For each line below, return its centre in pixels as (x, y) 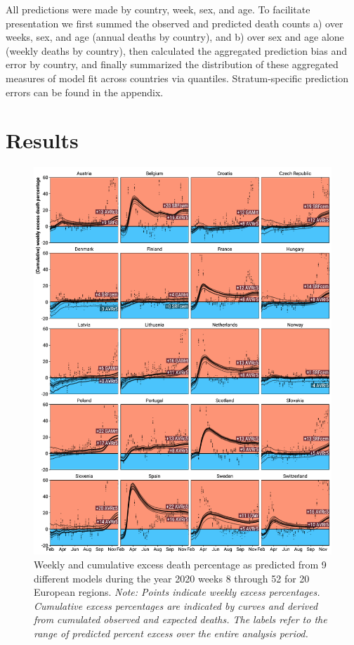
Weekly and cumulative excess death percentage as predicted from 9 (180, 565)
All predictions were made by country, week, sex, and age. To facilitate (158, 9)
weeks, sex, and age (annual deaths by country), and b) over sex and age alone (175, 37)
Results (42, 140)
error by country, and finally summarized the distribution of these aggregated (172, 64)
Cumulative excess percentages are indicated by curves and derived (176, 605)
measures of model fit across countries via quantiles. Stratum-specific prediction (177, 78)
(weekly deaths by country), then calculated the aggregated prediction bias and (177, 50)
